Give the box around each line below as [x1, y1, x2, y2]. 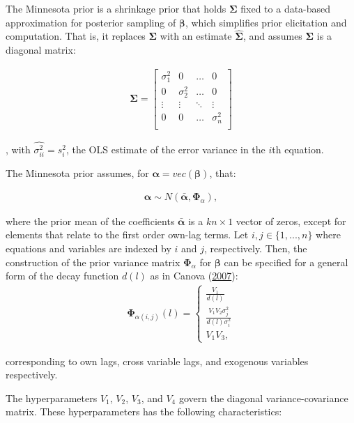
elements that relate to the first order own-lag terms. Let [6, 227, 249, 242]
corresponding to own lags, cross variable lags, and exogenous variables [6, 353, 309, 368]
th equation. [272, 142, 324, 157]
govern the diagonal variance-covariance [178, 390, 348, 405]
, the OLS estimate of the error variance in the [66, 142, 265, 157]
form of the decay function [6, 268, 119, 283]
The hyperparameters [6, 390, 98, 405]
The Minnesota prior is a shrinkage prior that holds [6, 1, 226, 15]
